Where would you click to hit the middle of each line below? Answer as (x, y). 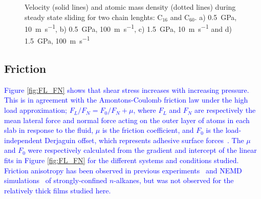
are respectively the (225, 110)
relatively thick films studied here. (58, 190)
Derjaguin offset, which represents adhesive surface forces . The (144, 140)
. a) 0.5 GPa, (216, 17)
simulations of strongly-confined (56, 180)
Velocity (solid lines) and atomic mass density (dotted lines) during (130, 7)
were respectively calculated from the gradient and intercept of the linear (142, 150)
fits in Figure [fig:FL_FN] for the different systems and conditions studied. (122, 160)
